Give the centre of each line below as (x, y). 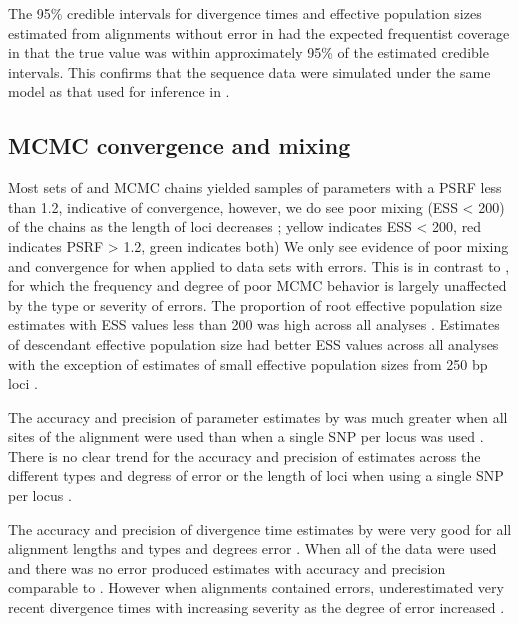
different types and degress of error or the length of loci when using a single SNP (256, 475)
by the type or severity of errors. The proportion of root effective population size (255, 304)
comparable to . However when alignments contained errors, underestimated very (256, 587)
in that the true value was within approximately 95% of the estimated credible (248, 52)
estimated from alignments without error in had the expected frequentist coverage (259, 32)
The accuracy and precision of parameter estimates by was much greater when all (258, 416)
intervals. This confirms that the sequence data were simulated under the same (249, 71)
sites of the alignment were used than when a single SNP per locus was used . (246, 436)
